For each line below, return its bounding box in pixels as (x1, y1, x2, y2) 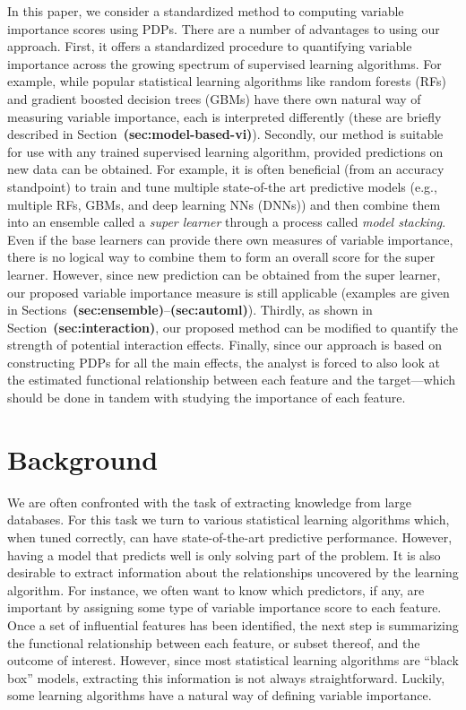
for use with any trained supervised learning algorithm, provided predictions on (7, 142, 444, 160)
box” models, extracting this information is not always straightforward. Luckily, (7, 668, 445, 687)
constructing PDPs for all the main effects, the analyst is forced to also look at (7, 352, 440, 371)
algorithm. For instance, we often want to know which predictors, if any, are (7, 580, 425, 599)
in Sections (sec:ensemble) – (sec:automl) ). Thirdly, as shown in (7, 300, 373, 319)
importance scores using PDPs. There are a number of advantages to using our (7, 19, 440, 38)
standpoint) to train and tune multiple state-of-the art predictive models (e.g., (7, 177, 437, 195)
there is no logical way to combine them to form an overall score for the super (7, 247, 436, 266)
